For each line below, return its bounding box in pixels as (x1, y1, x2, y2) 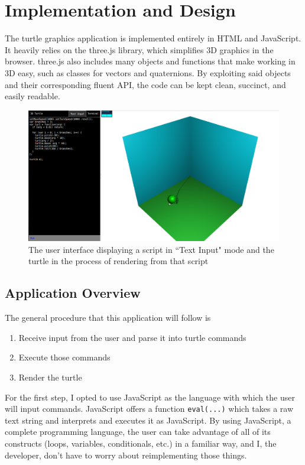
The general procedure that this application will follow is (5, 311, 211, 324)
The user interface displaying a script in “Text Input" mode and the (28, 243, 274, 255)
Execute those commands (18, 351, 111, 363)
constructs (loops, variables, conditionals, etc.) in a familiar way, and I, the (5, 437, 277, 449)
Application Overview (5, 284, 141, 302)
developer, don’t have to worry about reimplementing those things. (5, 448, 247, 461)
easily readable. (5, 90, 60, 102)
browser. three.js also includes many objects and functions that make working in (5, 55, 296, 67)
